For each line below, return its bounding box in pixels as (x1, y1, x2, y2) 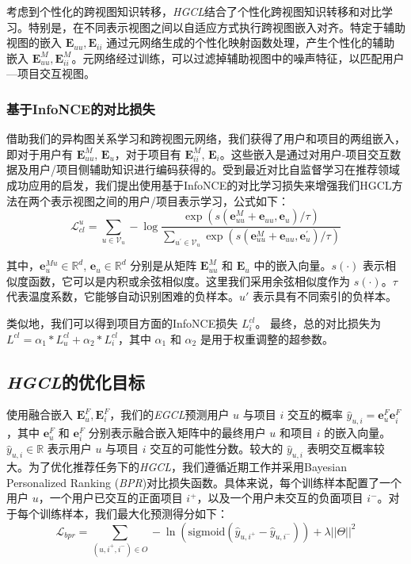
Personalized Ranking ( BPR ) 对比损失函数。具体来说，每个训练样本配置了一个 (6, 474, 402, 490)
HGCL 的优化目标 (6, 369, 145, 393)
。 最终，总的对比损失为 (255, 315, 382, 332)
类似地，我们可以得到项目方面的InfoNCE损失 (6, 315, 238, 332)
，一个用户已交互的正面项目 (38, 489, 183, 506)
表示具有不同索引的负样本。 (253, 288, 398, 305)
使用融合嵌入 (6, 406, 73, 423)
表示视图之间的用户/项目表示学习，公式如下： (50, 192, 289, 209)
